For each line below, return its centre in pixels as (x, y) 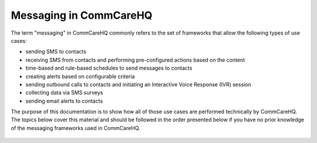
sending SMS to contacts (56, 52)
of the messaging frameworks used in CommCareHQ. (75, 128)
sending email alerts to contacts (64, 101)
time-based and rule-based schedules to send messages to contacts (109, 68)
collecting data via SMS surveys (64, 93)
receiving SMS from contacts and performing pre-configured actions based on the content (135, 60)
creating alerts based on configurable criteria (80, 76)
